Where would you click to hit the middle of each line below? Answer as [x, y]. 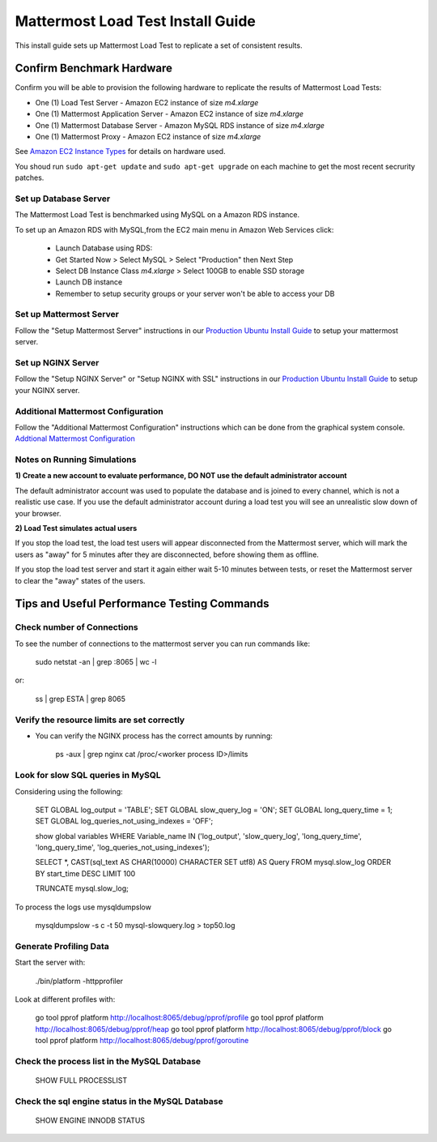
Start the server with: [50, 962]
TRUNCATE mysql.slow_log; [82, 888]
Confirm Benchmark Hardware [94, 68]
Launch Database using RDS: [104, 248]
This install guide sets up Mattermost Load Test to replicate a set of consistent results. [159, 45]
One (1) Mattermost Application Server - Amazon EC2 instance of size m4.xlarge [169, 114]
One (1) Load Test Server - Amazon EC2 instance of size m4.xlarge [147, 102]
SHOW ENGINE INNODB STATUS [90, 1121]
